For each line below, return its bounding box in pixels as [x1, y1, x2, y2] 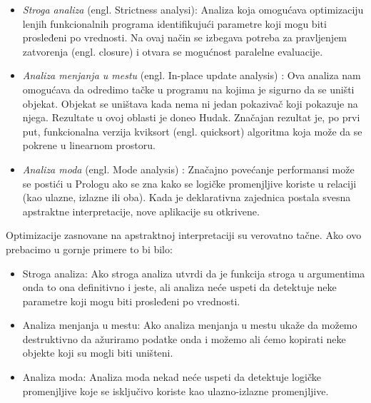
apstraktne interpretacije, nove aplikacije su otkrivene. [22, 203, 260, 218]
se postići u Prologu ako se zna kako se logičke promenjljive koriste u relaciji [22, 175, 357, 190]
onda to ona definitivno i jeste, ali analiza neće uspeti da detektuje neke [22, 280, 337, 295]
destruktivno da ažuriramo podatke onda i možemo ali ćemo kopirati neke [22, 331, 346, 346]
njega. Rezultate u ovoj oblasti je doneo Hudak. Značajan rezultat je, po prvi [22, 110, 360, 125]
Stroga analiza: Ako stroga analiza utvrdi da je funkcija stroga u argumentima [22, 265, 365, 280]
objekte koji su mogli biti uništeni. [22, 345, 173, 360]
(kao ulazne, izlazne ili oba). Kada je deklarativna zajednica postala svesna [22, 190, 351, 205]
